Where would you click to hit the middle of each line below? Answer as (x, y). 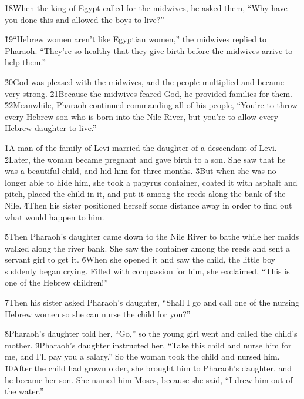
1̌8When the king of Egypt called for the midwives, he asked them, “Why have (146, 8)
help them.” (25, 62)
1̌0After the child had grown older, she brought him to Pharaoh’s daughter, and (148, 368)
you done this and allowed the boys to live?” (85, 19)
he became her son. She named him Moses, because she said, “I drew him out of (149, 379)
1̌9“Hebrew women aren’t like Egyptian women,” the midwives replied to (136, 39)
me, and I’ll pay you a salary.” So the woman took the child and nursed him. (142, 356)
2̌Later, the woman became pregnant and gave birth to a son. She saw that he (145, 159)
